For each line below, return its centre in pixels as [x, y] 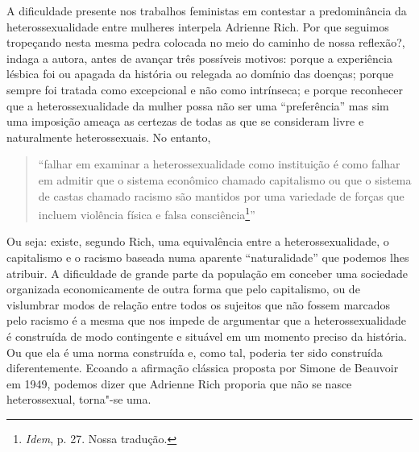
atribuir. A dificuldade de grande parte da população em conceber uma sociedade [207, 273]
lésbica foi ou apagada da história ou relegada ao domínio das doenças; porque [200, 74]
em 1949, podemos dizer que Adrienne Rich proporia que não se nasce [179, 383]
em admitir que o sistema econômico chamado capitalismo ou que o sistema [225, 179]
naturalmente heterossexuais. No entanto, [109, 137]
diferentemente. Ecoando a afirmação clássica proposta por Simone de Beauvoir [203, 368]
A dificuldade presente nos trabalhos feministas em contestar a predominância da [207, 10]
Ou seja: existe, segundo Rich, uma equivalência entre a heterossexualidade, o [198, 241]
